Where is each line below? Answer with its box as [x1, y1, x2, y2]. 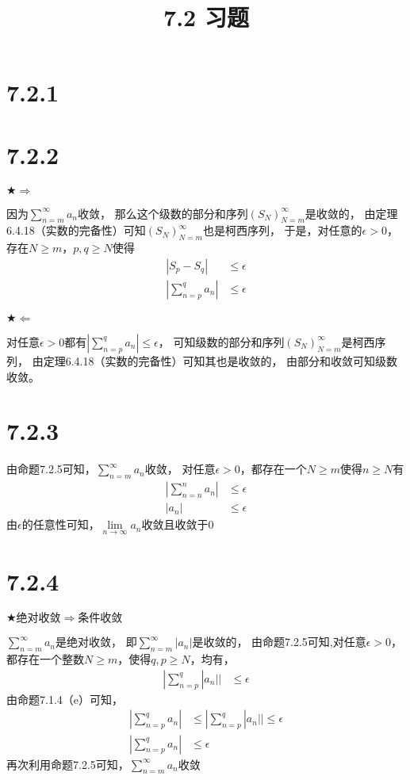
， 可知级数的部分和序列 [158, 333, 285, 350]
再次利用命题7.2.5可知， [6, 755, 129, 772]
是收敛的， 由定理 [305, 205, 398, 221]
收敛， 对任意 [144, 461, 216, 477]
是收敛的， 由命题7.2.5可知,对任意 [192, 633, 366, 650]
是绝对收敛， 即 [55, 633, 137, 650]
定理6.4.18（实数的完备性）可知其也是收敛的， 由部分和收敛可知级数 [43, 352, 398, 369]
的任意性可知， [21, 516, 100, 533]
